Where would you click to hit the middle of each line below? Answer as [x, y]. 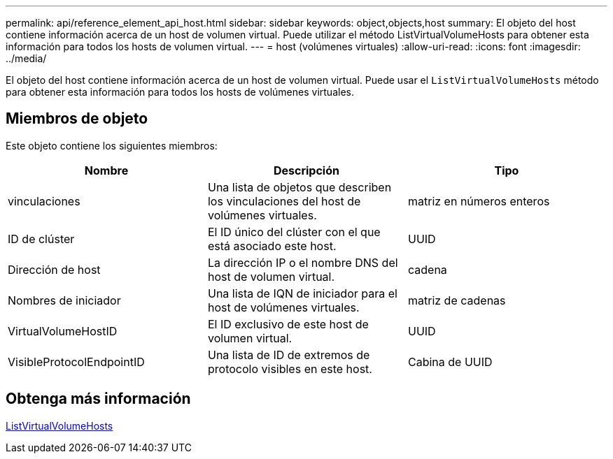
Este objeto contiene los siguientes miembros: [112, 145]
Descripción [306, 170]
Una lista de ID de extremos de [289, 355]
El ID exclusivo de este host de [288, 324]
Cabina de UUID [450, 362]
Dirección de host [54, 269]
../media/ [26, 58]
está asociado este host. [272, 246]
